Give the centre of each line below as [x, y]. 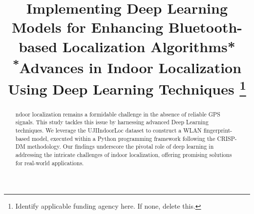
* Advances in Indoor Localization [127, 66]
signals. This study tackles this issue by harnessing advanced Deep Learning [112, 122]
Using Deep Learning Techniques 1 [127, 88]
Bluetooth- [205, 27]
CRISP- [227, 138]
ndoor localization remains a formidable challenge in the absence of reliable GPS [118, 114]
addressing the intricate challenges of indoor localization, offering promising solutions [124, 154]
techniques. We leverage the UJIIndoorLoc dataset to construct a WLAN [108, 130]
